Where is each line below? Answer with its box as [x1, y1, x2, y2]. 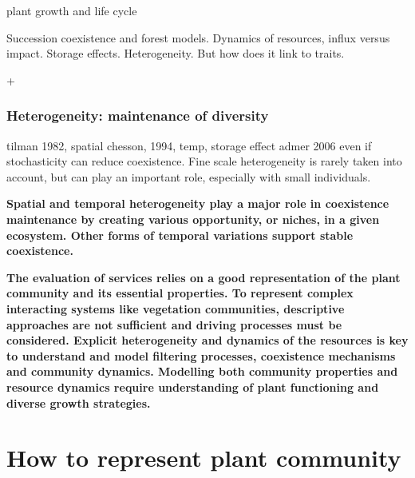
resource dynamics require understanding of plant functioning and [6, 378, 379, 395]
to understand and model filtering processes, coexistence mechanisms [6, 347, 396, 364]
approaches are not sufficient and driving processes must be [6, 316, 342, 333]
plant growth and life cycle [6, 2, 137, 18]
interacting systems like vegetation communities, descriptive [6, 300, 345, 317]
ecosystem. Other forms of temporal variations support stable [6, 226, 354, 243]
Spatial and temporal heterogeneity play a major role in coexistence [6, 195, 389, 212]
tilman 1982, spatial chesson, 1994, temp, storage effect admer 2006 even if [6, 137, 372, 153]
